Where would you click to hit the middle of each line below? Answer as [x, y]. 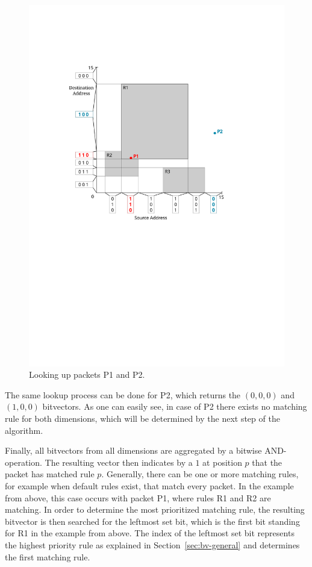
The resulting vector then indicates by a [119, 462]
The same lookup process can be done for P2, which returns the [123, 394]
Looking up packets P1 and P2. [87, 374]
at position [222, 462]
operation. [23, 462]
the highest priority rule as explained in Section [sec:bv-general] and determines [152, 545]
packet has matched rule [50, 474]
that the [267, 462]
